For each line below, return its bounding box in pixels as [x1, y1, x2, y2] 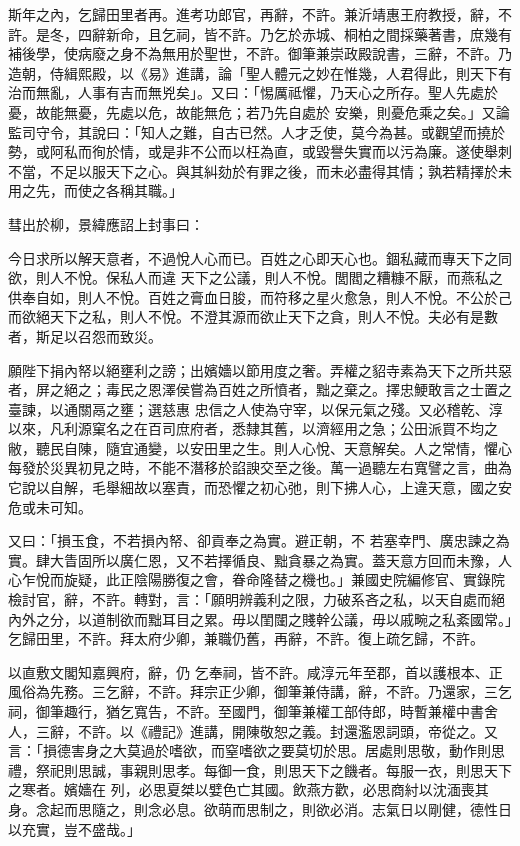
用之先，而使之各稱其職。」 [8, 180, 183, 201]
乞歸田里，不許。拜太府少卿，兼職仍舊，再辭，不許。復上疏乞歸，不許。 [8, 628, 484, 649]
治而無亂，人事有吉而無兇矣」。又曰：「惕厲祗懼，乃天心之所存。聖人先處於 [8, 82, 498, 103]
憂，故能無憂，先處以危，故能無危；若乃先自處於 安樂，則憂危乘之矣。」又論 [8, 101, 510, 122]
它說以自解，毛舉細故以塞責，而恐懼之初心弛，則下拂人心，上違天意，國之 [8, 477, 498, 498]
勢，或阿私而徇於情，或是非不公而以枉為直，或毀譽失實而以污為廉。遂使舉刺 [8, 141, 512, 162]
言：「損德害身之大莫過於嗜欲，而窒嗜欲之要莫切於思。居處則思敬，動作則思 [8, 740, 505, 761]
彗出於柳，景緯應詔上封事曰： [8, 213, 204, 234]
